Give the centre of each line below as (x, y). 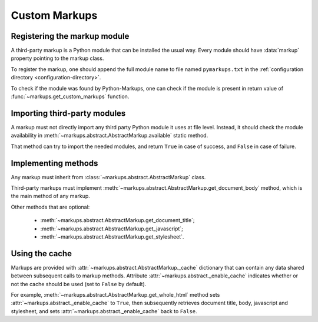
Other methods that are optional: (50, 207)
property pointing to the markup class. (57, 58)
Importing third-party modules (68, 113)
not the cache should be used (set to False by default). (79, 284)
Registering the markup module (70, 36)
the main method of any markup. (51, 196)
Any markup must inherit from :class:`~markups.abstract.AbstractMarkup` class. (108, 177)
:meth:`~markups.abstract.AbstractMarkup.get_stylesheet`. (112, 237)
